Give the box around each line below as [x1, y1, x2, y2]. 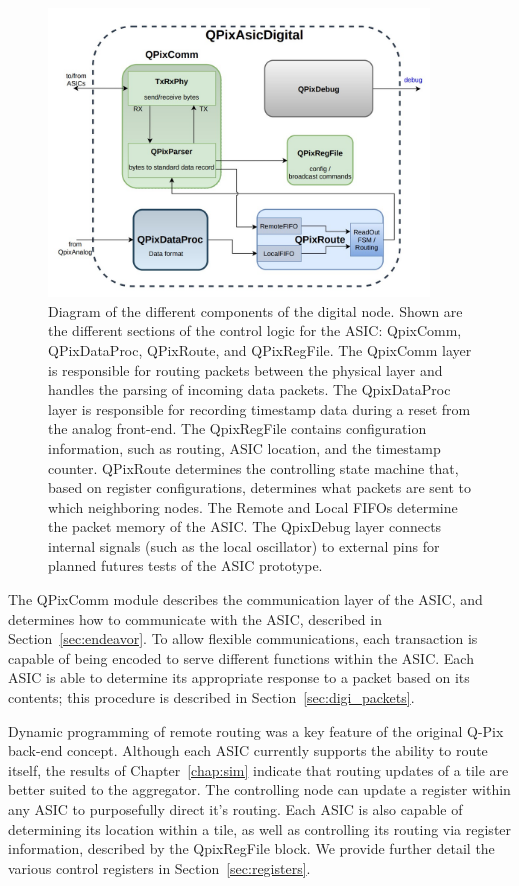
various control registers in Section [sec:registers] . [8, 857, 311, 878]
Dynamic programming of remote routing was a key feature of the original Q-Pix [8, 720, 504, 741]
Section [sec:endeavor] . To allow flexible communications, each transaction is [8, 628, 478, 649]
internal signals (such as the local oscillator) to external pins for [48, 535, 440, 556]
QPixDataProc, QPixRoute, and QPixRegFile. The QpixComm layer [48, 339, 472, 360]
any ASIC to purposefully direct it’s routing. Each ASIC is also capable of [8, 799, 463, 820]
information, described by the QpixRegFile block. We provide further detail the [8, 838, 495, 859]
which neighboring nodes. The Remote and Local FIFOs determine [48, 496, 458, 517]
